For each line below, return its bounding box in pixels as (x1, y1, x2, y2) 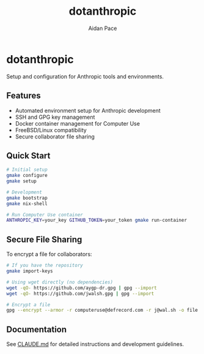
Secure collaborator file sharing (15, 133, 95, 140)
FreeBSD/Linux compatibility (15, 126, 87, 134)
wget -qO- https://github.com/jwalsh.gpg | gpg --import (6, 290, 155, 296)
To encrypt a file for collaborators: (6, 250, 93, 258)
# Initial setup (6, 167, 48, 173)
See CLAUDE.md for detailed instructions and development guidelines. (6, 341, 184, 348)
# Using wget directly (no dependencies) (6, 279, 114, 285)
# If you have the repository (6, 262, 84, 269)
